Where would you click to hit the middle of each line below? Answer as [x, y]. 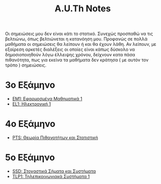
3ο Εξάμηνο [30, 85]
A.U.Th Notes [83, 9]
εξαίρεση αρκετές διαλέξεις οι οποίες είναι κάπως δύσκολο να [70, 49]
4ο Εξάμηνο [30, 124]
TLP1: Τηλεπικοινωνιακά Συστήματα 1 [51, 176]
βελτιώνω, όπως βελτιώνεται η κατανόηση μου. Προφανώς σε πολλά [76, 39]
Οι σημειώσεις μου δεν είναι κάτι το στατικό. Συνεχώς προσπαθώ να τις [79, 34]
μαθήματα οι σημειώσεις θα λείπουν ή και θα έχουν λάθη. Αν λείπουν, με [81, 44]
